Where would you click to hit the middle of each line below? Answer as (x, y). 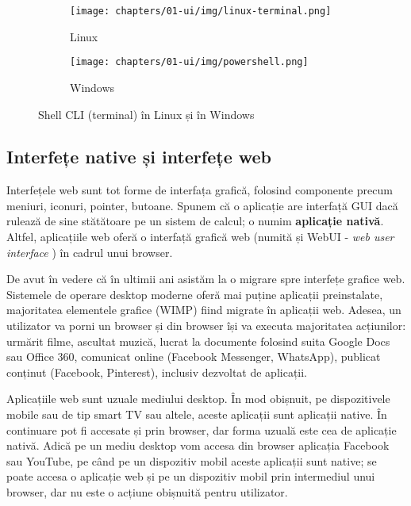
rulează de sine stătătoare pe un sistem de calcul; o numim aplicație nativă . (195, 221)
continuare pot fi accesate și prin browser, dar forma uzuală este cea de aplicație (202, 429)
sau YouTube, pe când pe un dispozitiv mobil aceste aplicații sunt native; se (192, 460)
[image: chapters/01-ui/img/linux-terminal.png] (201, 11)
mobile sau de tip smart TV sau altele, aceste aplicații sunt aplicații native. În (197, 414)
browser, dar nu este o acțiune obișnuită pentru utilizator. (147, 491)
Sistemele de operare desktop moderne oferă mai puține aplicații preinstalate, (195, 294)
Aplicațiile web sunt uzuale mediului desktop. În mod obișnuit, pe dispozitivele (198, 399)
